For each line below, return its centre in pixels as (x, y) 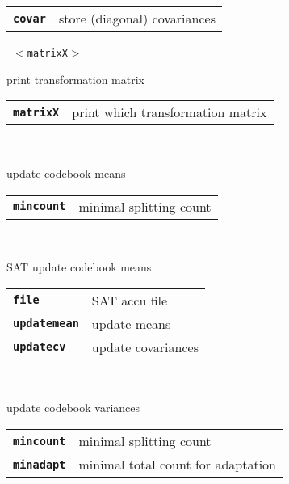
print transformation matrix (75, 79)
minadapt (40, 464)
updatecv (40, 347)
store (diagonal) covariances (137, 18)
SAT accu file (130, 300)
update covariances (145, 347)
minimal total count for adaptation (178, 464)
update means (131, 323)
